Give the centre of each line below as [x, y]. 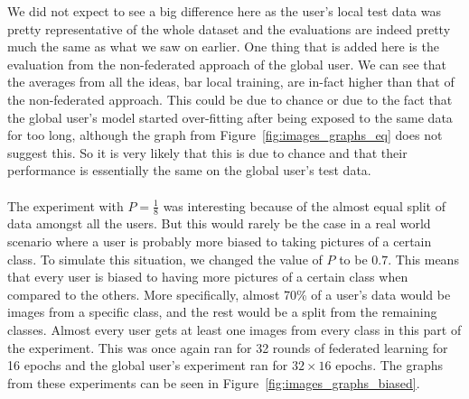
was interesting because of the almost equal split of [304, 205]
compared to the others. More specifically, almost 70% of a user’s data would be [229, 294]
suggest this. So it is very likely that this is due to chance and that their [207, 152]
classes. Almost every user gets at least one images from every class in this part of [234, 329]
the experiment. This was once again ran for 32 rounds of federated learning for [228, 347]
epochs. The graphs [389, 365]
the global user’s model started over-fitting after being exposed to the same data [230, 117]
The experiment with [66, 205]
